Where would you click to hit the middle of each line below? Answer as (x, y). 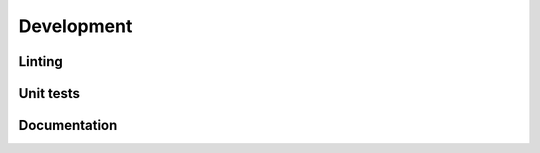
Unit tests (49, 93)
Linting (41, 61)
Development (75, 26)
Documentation (68, 125)
